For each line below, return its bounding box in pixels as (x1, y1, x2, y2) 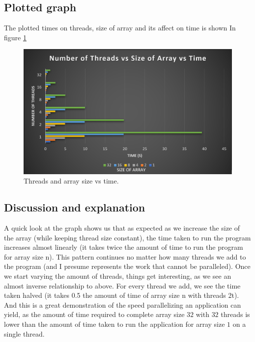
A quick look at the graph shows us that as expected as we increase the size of (4, 223, 240, 233)
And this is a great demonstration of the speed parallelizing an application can (4, 299, 241, 310)
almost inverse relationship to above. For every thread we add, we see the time (4, 280, 241, 290)
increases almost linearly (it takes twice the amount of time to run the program (4, 242, 243, 252)
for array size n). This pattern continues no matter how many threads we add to (4, 251, 246, 262)
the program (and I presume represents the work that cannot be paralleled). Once (4, 261, 251, 271)
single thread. (4, 328, 45, 339)
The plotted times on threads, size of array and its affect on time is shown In (4, 23, 236, 33)
